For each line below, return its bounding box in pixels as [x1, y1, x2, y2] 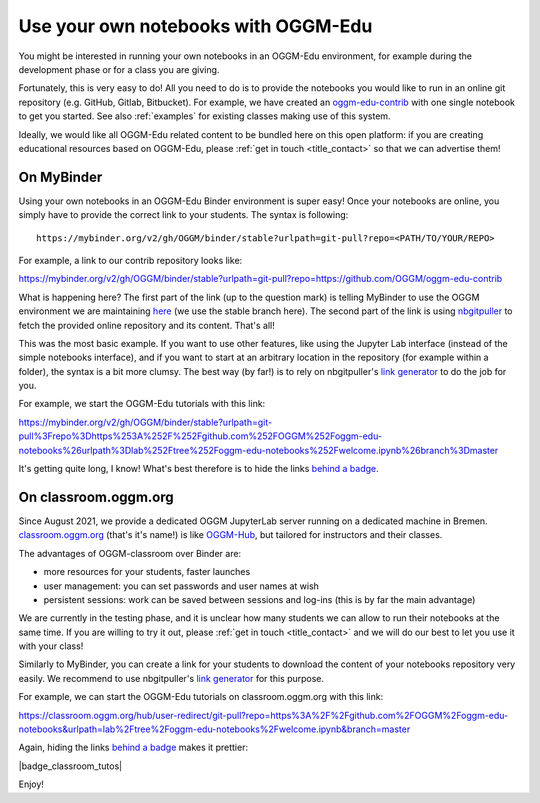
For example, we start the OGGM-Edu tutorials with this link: [18, 398, 266, 410]
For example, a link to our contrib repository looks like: [18, 254, 243, 266]
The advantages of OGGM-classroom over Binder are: [18, 547, 242, 559]
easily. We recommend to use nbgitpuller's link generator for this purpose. [18, 672, 325, 684]
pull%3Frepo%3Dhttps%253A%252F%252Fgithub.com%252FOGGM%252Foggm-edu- [18, 430, 383, 442]
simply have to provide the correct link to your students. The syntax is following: [18, 209, 349, 221]
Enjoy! [18, 778, 45, 790]
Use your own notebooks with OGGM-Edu [18, 15, 373, 37]
